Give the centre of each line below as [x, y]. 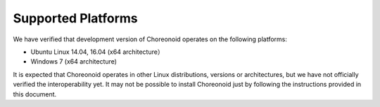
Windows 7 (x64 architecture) [74, 62]
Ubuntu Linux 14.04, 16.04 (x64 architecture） [97, 52]
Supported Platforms [76, 18]
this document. [35, 94]
